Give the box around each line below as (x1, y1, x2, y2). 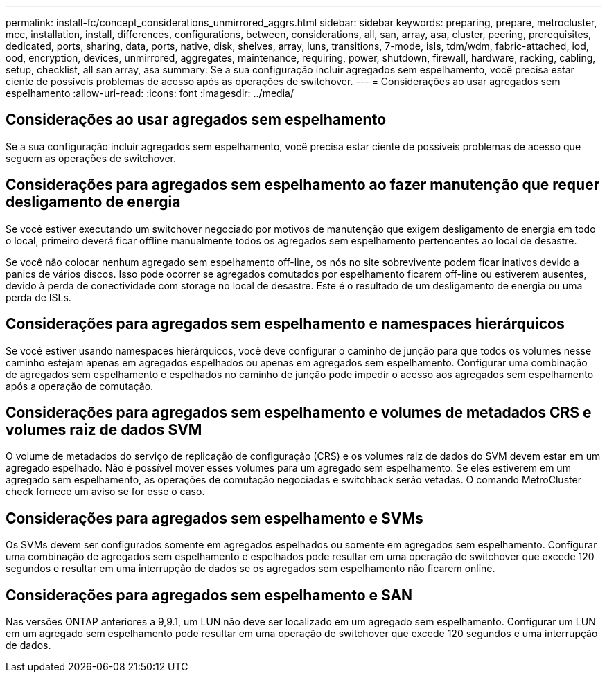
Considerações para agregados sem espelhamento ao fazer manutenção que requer (6, 176, 600, 194)
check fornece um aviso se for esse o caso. (6, 485, 205, 498)
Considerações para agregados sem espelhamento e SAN (6, 586, 413, 604)
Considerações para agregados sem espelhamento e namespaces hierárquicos (6, 315, 565, 333)
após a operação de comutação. (6, 380, 154, 392)
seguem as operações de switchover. (6, 152, 177, 164)
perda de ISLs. (6, 291, 71, 303)
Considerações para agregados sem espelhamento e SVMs (6, 509, 423, 527)
